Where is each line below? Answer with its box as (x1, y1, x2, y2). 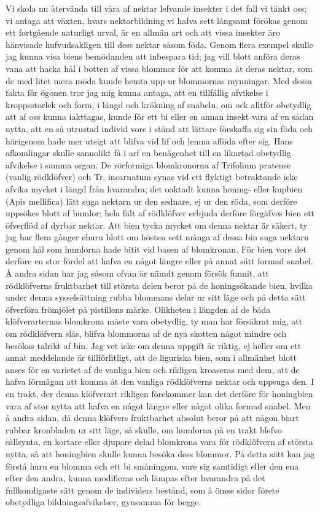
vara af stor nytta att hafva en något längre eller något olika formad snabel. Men (6, 399, 311, 412)
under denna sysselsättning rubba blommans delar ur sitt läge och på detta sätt (6, 291, 306, 304)
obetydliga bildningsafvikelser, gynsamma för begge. (6, 495, 201, 508)
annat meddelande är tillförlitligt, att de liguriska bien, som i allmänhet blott (6, 351, 297, 364)
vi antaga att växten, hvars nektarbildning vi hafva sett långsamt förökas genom (6, 14, 308, 26)
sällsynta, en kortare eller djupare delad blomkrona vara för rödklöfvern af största (6, 435, 313, 448)
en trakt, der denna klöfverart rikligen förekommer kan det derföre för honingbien (6, 387, 313, 400)
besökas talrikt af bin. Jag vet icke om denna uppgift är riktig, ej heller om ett (6, 339, 302, 352)
